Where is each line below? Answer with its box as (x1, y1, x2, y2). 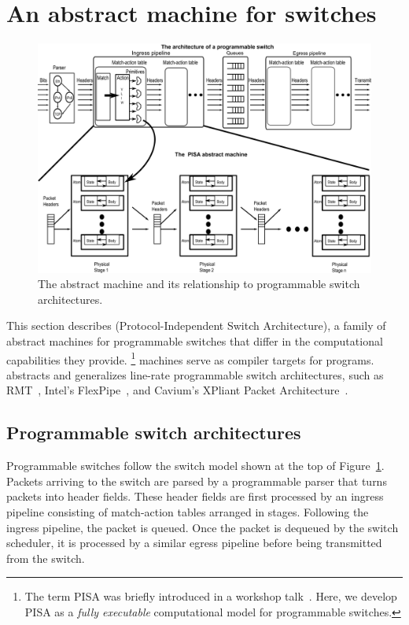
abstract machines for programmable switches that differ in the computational (6, 333, 383, 349)
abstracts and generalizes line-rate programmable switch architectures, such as (6, 366, 384, 383)
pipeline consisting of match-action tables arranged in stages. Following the (6, 504, 369, 520)
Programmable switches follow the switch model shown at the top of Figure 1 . (6, 457, 385, 474)
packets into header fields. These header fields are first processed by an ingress (6, 488, 384, 505)
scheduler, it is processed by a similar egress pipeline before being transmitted (6, 534, 382, 551)
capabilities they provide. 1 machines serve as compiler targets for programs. (6, 349, 374, 368)
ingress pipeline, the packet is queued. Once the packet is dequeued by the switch (6, 519, 399, 535)
